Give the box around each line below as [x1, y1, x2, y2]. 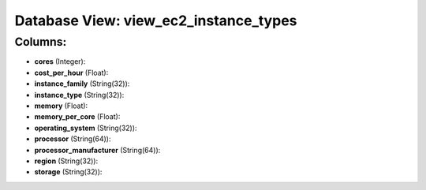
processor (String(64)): [34, 134, 111, 143]
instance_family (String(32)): [34, 79, 130, 88]
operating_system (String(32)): [34, 123, 137, 132]
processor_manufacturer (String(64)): [34, 145, 161, 155]
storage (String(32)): [34, 167, 103, 177]
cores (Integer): [34, 57, 86, 66]
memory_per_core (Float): [34, 112, 121, 121]
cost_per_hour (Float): [34, 68, 109, 77]
